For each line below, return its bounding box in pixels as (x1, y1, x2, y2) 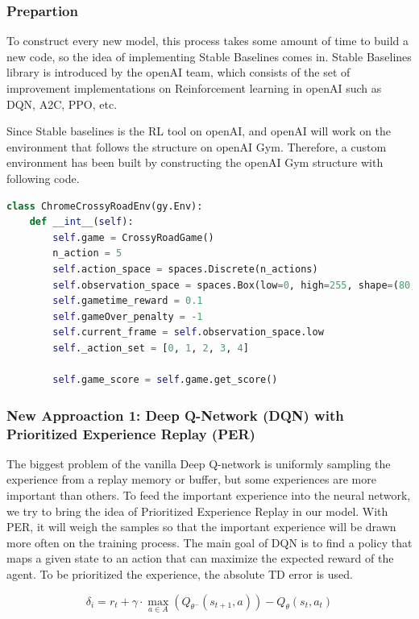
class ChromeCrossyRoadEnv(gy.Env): (6, 200, 203, 212)
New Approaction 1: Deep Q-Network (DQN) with (6, 405, 344, 425)
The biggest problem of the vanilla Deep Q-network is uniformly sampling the (6, 455, 391, 472)
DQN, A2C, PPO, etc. (6, 95, 118, 112)
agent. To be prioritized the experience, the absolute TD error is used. (6, 565, 353, 582)
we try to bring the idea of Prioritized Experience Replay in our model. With (6, 502, 388, 519)
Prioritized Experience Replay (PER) (6, 423, 255, 443)
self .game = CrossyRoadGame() (52, 231, 214, 243)
